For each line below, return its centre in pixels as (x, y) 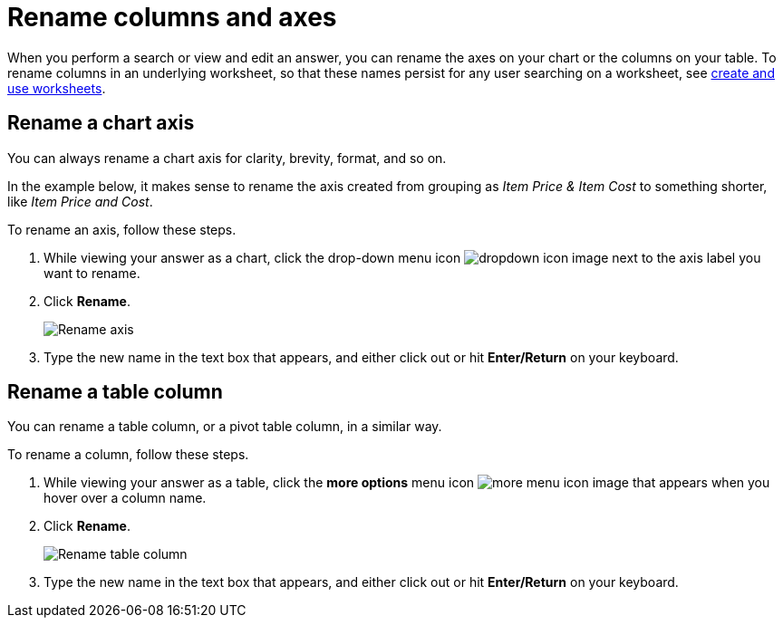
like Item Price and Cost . (80, 201)
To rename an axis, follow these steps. (122, 229)
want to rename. (92, 273)
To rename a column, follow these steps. (128, 455)
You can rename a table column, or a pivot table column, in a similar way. (225, 427)
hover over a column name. (125, 498)
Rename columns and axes (172, 17)
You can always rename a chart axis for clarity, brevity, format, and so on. (227, 158)
